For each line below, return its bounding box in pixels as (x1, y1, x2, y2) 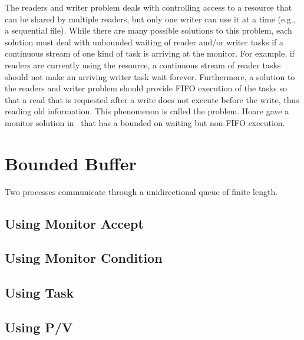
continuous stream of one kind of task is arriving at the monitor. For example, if (5, 47, 295, 60)
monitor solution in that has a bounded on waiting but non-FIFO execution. (5, 116, 285, 128)
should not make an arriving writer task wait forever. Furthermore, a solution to (5, 70, 295, 82)
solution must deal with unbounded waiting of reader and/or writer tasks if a (5, 35, 284, 48)
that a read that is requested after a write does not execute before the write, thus (5, 93, 299, 105)
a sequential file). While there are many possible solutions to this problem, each (5, 24, 292, 37)
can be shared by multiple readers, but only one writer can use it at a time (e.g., (5, 12, 296, 25)
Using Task (5, 283, 74, 302)
